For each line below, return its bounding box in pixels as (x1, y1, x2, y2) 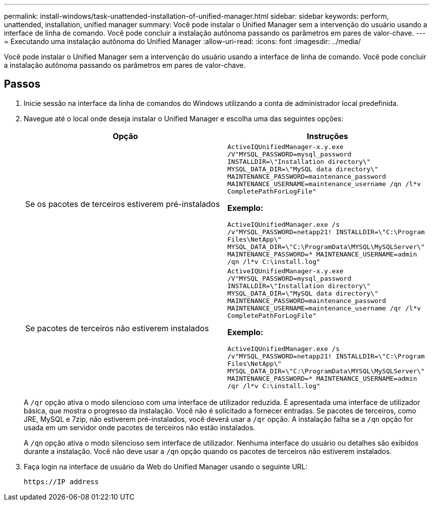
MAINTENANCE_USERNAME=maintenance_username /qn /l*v (227, 180, 421, 188)
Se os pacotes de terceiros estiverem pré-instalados (25, 199, 220, 209)
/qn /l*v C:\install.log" (227, 257, 320, 265)
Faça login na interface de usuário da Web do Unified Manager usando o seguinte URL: (24, 462, 308, 471)
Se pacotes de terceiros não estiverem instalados (25, 323, 209, 334)
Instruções (306, 131, 348, 141)
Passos (4, 78, 41, 91)
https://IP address (24, 477, 99, 486)
